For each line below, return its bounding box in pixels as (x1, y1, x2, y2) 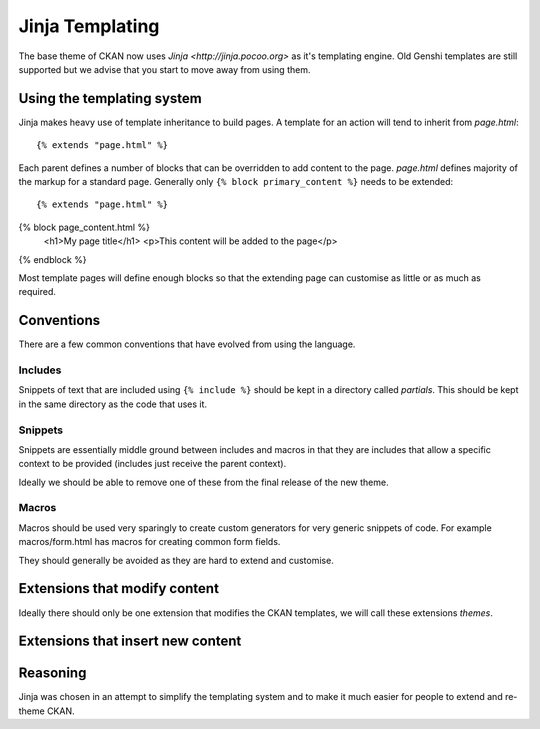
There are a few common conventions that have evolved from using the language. (18, 338, 356, 350)
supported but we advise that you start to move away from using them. (18, 63, 311, 75)
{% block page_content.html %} (18, 221, 150, 233)
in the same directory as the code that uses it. (18, 398, 208, 410)
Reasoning (18, 665, 87, 682)
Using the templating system (18, 90, 202, 107)
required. (18, 286, 57, 298)
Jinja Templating (18, 15, 160, 37)
